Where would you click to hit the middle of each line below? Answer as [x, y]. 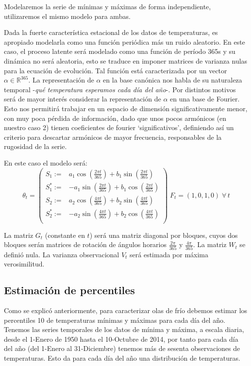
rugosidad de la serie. [35, 146]
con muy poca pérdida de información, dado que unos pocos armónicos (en [115, 118]
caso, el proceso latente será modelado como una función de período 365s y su [120, 51]
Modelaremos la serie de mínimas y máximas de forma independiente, [108, 6]
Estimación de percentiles [69, 290]
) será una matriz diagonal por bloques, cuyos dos [164, 235]
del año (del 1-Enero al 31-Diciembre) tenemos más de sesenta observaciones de [122, 348]
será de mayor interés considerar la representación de [83, 99]
